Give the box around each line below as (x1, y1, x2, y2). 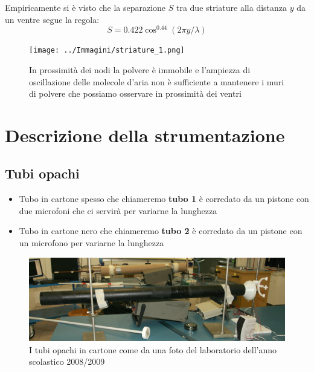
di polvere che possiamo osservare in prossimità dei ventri (29, 87, 242, 100)
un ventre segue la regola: (5, 13, 100, 25)
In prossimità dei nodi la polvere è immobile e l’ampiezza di (29, 63, 251, 76)
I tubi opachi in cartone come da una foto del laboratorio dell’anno (29, 343, 277, 356)
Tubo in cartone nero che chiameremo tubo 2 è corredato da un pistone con (19, 224, 303, 237)
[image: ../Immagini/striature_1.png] (29, 46, 185, 55)
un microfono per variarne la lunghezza (19, 237, 164, 249)
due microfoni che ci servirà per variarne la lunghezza (19, 204, 217, 217)
